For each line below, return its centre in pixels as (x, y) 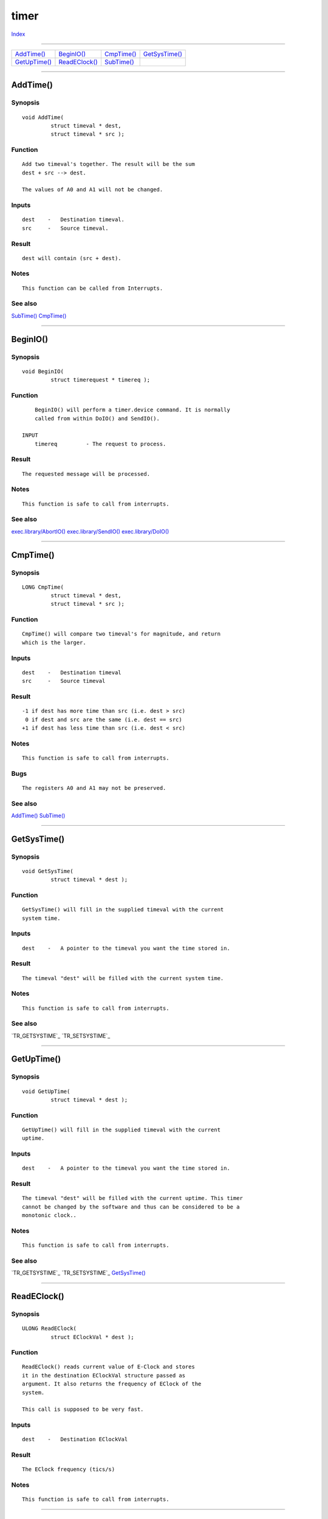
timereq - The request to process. (100, 444)
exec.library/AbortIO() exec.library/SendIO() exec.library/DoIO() (90, 531)
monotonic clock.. (50, 1216)
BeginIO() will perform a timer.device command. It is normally (132, 410)
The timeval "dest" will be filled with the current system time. (123, 978)
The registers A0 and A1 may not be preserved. (94, 788)
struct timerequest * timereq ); (101, 380)
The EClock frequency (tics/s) (69, 1469)
